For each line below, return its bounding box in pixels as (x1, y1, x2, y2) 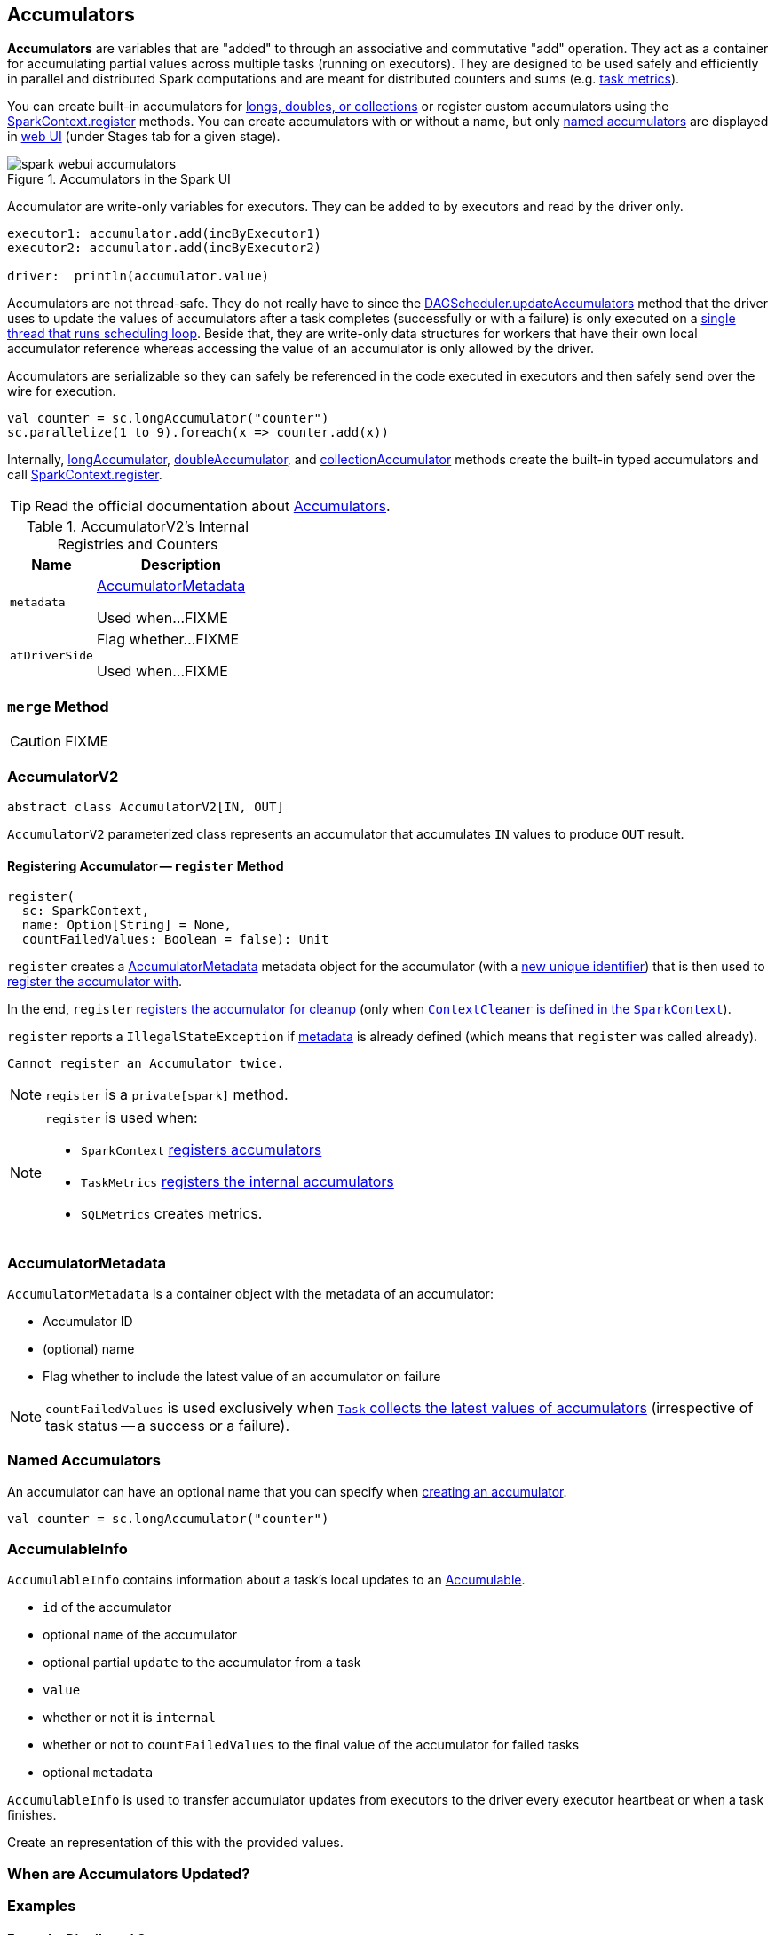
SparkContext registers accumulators (81, 1141, 322, 1159)
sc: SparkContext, (21, 904, 150, 919)
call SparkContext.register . (7, 467, 162, 483)
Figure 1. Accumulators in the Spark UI (7, 171, 231, 187)
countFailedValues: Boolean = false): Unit (21, 932, 329, 947)
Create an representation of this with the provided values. (7, 1835, 344, 1851)
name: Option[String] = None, (21, 918, 232, 933)
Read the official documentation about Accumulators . (35, 497, 391, 516)
